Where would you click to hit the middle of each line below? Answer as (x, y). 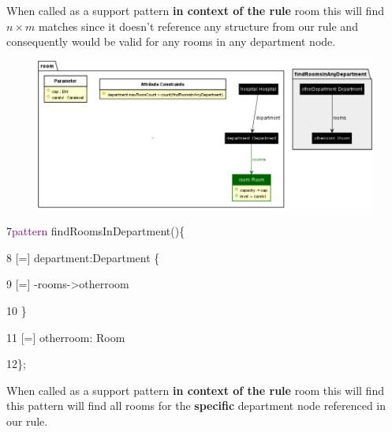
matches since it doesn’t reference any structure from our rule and (198, 26)
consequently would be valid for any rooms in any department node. (171, 41)
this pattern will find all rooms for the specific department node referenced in (196, 406)
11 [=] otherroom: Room (66, 337)
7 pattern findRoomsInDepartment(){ (96, 231)
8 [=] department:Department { (83, 257)
